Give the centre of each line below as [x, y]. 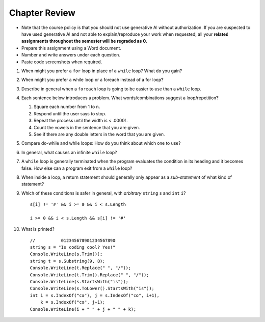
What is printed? [38, 229]
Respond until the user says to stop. [70, 113]
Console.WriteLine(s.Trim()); [66, 254]
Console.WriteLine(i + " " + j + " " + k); [83, 309]
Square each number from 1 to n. [67, 107]
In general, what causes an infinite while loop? [69, 152]
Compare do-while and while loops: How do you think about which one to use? [101, 143]
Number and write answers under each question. [71, 55]
